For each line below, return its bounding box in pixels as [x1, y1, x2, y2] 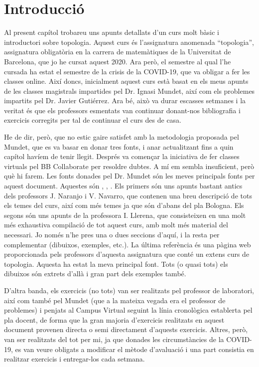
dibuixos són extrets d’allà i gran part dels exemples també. [4, 268, 186, 279]
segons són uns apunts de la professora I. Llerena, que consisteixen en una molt [4, 209, 246, 220]
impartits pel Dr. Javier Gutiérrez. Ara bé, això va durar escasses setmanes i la [4, 95, 246, 106]
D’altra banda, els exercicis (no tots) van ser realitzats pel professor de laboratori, [4, 285, 254, 295]
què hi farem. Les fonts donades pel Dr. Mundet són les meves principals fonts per [4, 171, 255, 181]
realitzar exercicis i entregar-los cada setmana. [4, 354, 145, 364]
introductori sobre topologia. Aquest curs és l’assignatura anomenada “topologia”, [4, 36, 254, 47]
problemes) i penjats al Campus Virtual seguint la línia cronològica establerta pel [4, 305, 253, 315]
